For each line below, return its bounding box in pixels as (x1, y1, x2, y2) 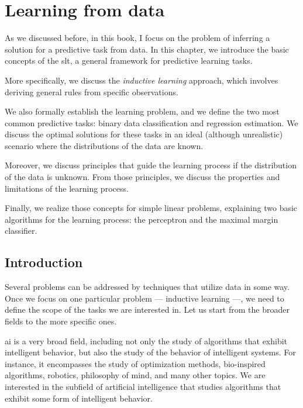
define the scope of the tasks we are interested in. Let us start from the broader (5, 303, 290, 316)
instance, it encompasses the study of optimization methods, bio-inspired (5, 357, 266, 369)
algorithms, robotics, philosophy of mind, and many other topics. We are (5, 369, 266, 381)
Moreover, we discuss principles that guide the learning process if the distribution (5, 159, 297, 171)
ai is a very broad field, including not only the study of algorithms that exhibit (5, 334, 288, 347)
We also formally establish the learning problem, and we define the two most (5, 105, 280, 117)
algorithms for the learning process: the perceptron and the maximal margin (5, 213, 278, 225)
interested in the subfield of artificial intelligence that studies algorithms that (5, 380, 281, 392)
